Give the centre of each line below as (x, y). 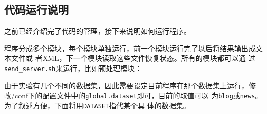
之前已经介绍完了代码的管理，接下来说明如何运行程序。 (98, 31)
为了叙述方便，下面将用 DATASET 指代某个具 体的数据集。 (97, 105)
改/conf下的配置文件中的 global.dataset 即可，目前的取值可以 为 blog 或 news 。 (133, 95)
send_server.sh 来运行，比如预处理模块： (73, 68)
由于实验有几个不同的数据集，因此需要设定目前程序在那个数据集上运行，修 (130, 85)
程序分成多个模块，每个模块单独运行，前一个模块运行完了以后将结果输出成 (130, 48)
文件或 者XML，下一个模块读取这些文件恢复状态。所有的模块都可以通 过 (133, 58)
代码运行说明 (36, 9)
